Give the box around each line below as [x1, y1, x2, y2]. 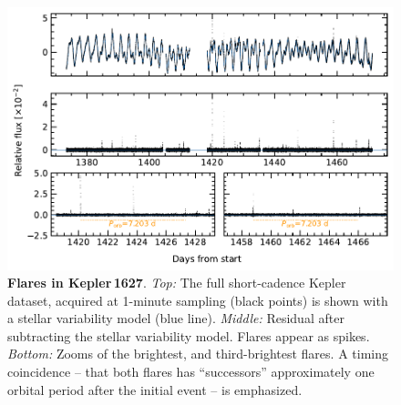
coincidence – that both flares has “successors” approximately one [7, 362, 375, 381]
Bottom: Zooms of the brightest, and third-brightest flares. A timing [7, 344, 388, 363]
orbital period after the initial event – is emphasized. [7, 380, 303, 399]
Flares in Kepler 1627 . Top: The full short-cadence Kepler [7, 273, 346, 292]
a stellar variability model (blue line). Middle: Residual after [7, 309, 344, 328]
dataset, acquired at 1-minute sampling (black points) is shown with [7, 290, 388, 309]
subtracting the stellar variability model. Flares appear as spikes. [7, 326, 370, 345]
